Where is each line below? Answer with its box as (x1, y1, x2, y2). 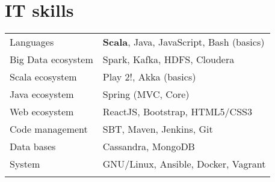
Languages (10, 35, 54, 49)
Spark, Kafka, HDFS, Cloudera (102, 52, 235, 67)
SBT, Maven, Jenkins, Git (102, 122, 213, 136)
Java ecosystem (10, 87, 74, 102)
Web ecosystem (10, 105, 74, 119)
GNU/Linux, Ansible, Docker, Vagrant (102, 157, 266, 171)
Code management (10, 122, 88, 136)
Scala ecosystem (10, 70, 77, 84)
